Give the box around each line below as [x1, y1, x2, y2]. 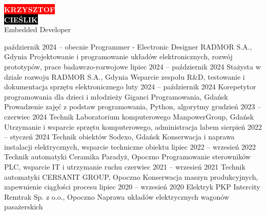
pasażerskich [4, 201, 43, 212]
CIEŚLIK [4, 14, 38, 25]
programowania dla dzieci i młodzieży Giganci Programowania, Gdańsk [4, 91, 228, 102]
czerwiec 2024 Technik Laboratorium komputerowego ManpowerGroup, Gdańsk [4, 111, 254, 122]
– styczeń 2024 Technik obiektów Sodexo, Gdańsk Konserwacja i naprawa [4, 131, 235, 142]
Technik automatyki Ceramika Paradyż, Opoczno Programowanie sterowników [4, 151, 251, 162]
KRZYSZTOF [4, 4, 55, 14]
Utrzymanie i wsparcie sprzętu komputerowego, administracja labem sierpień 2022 [4, 121, 262, 132]
